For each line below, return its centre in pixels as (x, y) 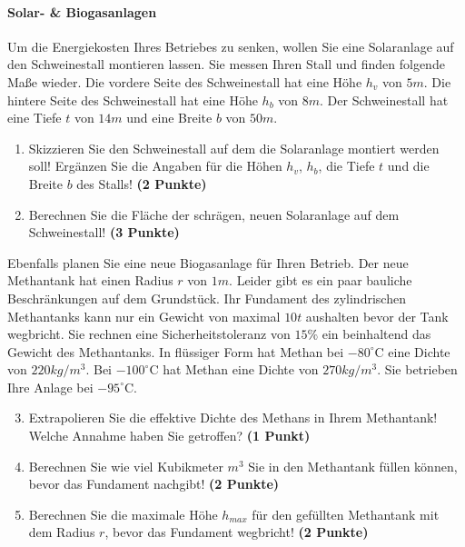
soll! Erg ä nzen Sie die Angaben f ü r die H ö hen (155, 166)
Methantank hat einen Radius (90, 280)
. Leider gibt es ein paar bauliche (321, 280)
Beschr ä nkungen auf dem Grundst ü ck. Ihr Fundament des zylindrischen (207, 298)
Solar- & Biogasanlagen (82, 11)
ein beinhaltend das (376, 334)
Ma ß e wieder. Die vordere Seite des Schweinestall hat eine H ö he (185, 81)
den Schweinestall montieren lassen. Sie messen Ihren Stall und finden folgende (226, 64)
